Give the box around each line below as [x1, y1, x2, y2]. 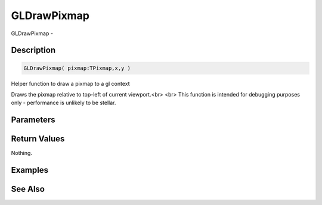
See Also [11, 184, 45, 194]
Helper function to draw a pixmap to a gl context [11, 80, 131, 87]
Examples [11, 165, 49, 175]
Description [11, 45, 56, 55]
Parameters [11, 115, 55, 125]
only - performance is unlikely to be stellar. [11, 99, 116, 107]
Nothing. [11, 150, 33, 157]
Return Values [11, 134, 65, 144]
